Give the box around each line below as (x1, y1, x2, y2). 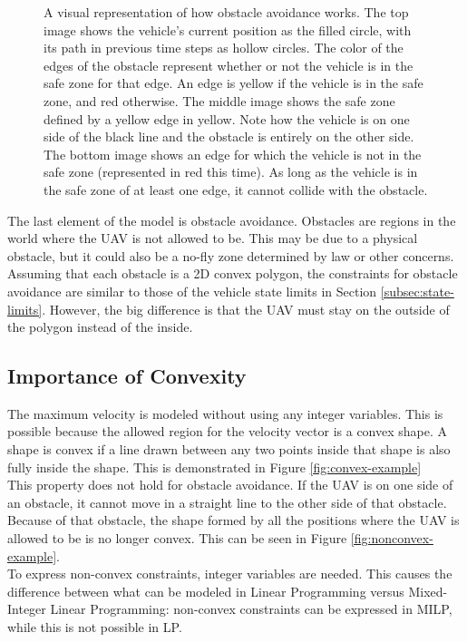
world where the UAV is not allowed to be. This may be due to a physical (7, 229, 418, 248)
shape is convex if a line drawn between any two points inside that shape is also (7, 440, 451, 459)
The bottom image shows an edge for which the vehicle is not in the (44, 144, 422, 163)
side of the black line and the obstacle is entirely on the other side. (44, 127, 414, 146)
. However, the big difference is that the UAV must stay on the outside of (42, 299, 450, 318)
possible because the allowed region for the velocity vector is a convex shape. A (7, 422, 447, 441)
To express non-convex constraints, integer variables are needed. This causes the (7, 564, 452, 583)
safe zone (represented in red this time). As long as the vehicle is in (44, 162, 418, 181)
